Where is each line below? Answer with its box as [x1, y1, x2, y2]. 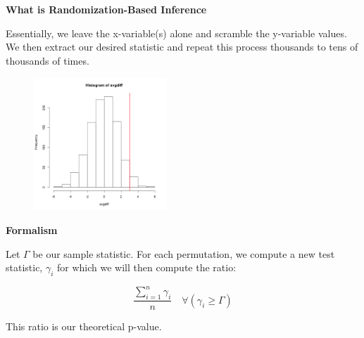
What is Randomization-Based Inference [6, 2, 207, 16]
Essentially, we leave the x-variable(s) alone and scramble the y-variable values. [6, 25, 347, 40]
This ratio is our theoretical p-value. [6, 319, 162, 334]
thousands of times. [6, 53, 89, 67]
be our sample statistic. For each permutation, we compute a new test [32, 246, 335, 261]
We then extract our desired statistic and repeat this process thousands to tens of [6, 39, 358, 54]
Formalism [6, 222, 58, 237]
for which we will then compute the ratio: [57, 260, 237, 275]
